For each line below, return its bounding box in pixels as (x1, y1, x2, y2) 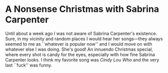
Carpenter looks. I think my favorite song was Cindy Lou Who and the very (5, 57, 159, 63)
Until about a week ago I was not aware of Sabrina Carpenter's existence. (5, 30, 157, 36)
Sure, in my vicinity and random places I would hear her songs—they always (5, 36, 163, 42)
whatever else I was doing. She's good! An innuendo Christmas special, (5, 46, 153, 52)
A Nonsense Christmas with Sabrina (5, 3, 159, 15)
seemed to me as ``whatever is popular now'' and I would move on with (5, 41, 152, 47)
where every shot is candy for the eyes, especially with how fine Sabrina (5, 51, 155, 58)
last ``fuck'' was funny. (5, 62, 53, 68)
